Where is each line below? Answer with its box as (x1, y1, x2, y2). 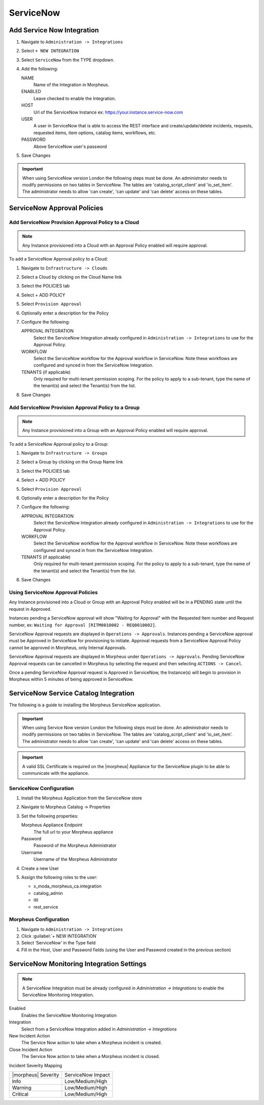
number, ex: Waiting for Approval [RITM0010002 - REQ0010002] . (9, 622, 156, 628)
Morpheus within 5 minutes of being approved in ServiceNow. (9, 676, 134, 682)
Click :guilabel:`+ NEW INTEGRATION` (21, 933, 98, 939)
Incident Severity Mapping (9, 1062, 62, 1068)
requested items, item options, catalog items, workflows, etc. (33, 130, 156, 136)
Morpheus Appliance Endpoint (21, 822, 83, 828)
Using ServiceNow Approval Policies (9, 589, 98, 596)
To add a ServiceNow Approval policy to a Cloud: (9, 256, 108, 262)
